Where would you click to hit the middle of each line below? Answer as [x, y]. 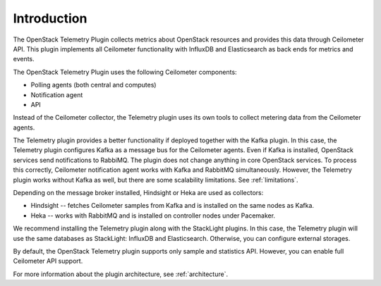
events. [24, 59]
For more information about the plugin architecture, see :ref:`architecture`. [121, 274]
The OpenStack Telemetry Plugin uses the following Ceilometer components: [125, 72]
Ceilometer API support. [48, 261]
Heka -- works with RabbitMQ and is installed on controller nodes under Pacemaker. [153, 216]
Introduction [50, 18]
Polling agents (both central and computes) [93, 85]
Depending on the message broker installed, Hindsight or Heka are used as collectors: [138, 193]
